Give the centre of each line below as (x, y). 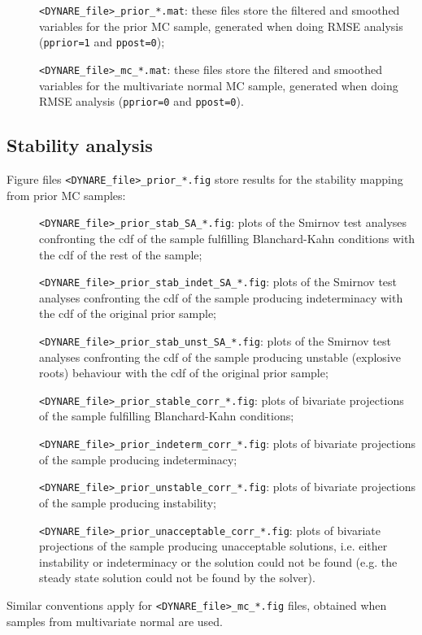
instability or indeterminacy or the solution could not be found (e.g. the (218, 561)
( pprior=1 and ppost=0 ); (102, 42)
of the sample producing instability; (128, 502)
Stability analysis (80, 145)
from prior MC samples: (66, 195)
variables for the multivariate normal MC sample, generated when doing (219, 85)
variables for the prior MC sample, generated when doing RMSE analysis (221, 26)
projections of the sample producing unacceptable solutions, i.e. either (213, 546)
